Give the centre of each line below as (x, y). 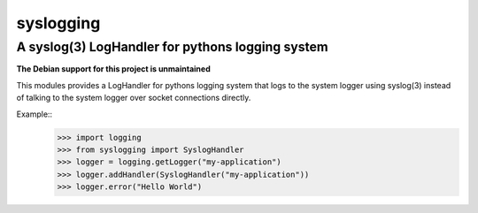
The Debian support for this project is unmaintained (114, 69)
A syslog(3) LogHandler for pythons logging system (173, 47)
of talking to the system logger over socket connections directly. (134, 98)
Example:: (35, 114)
